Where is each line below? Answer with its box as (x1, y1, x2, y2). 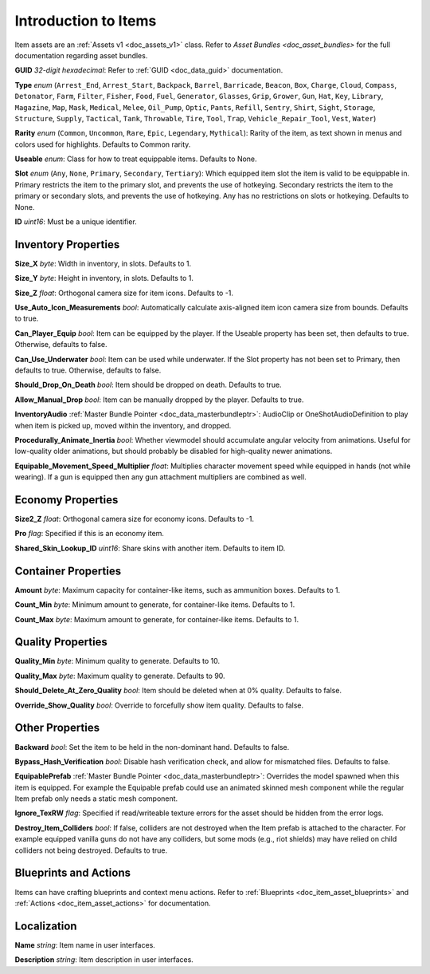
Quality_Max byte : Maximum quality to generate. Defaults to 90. (14, 671, 226, 680)
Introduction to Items (14, 12, 157, 30)
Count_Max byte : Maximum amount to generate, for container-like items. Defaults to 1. (14, 614, 299, 624)
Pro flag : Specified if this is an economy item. (14, 529, 165, 538)
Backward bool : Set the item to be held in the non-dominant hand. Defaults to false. (14, 742, 290, 751)
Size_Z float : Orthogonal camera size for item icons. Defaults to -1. (14, 288, 234, 298)
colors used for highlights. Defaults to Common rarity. (14, 140, 191, 149)
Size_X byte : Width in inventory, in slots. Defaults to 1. (14, 258, 192, 268)
